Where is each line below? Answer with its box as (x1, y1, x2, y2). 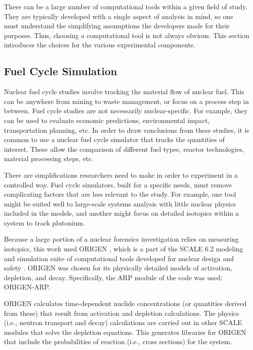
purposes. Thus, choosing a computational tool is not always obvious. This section (4, 30, 250, 40)
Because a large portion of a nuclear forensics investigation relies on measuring (4, 234, 239, 244)
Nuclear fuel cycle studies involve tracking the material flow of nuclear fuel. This (4, 86, 244, 97)
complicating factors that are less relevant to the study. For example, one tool (4, 189, 236, 199)
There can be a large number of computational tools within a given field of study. (4, 1, 248, 11)
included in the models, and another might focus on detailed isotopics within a (4, 208, 239, 218)
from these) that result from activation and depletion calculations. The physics (4, 308, 239, 318)
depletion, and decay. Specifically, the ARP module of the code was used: (4, 272, 223, 282)
